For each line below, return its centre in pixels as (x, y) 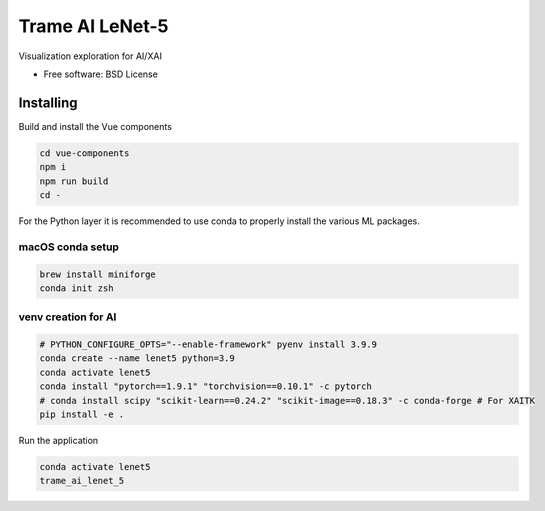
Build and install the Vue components (95, 126)
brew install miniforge (98, 274)
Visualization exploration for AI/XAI (90, 56)
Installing (48, 102)
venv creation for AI (67, 317)
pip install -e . (82, 414)
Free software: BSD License (101, 74)
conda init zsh (76, 288)
